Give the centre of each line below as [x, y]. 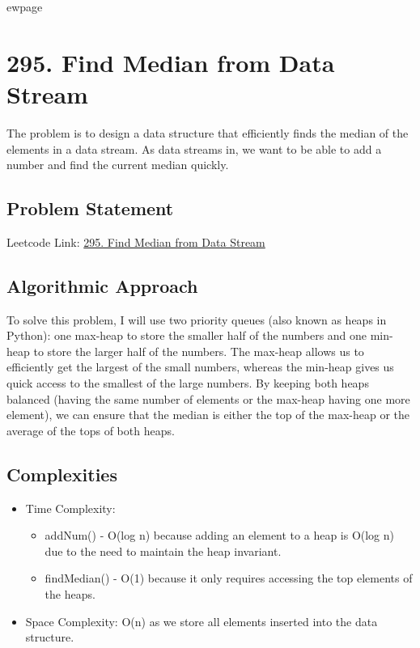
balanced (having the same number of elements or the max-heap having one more [208, 398]
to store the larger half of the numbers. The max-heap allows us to [199, 351]
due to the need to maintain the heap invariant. [163, 551]
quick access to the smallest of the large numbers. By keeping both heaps [188, 383]
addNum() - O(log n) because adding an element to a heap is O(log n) [220, 535]
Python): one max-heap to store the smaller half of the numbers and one [187, 335]
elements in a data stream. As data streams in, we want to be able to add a [194, 148]
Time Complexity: [70, 508]
